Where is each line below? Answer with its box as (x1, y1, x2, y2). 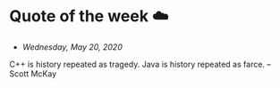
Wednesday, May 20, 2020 (21, 41, 123, 52)
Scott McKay (9, 68, 57, 79)
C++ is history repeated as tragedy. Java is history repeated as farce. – (9, 59, 271, 69)
